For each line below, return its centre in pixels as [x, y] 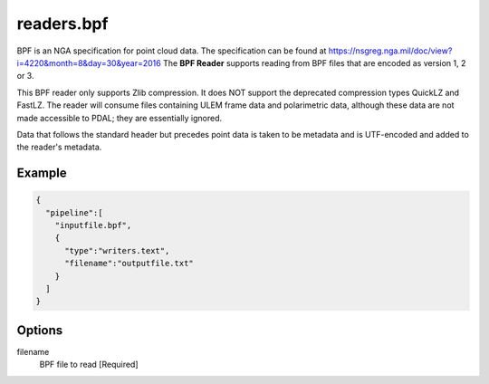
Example [42, 173]
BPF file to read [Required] [89, 365]
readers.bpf [62, 24]
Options [40, 330]
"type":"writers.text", [117, 250]
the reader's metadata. [59, 147]
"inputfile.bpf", [93, 226]
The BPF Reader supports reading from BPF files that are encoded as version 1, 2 [315, 62]
